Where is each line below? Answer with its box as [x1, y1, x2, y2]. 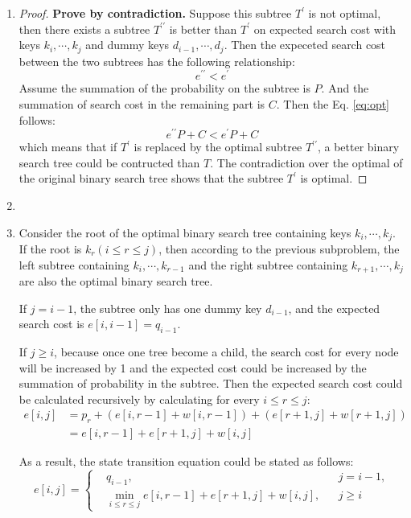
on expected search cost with [253, 20, 397, 37]
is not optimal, [308, 5, 381, 21]
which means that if [18, 138, 117, 155]
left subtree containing [18, 256, 129, 273]
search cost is [18, 315, 84, 332]
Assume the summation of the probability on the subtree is [18, 80, 310, 97]
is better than [169, 20, 237, 37]
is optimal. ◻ [300, 170, 368, 187]
